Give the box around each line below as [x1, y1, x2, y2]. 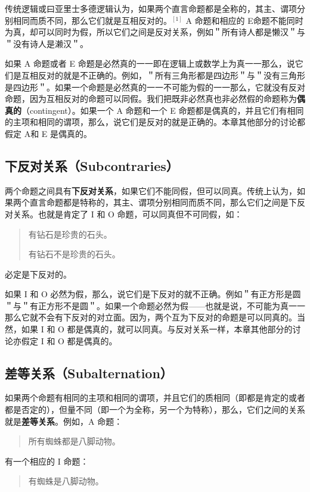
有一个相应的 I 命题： [5, 454, 89, 467]
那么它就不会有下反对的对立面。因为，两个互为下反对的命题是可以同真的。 [5, 311, 297, 323]
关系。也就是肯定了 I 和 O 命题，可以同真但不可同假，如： [13, 207, 243, 220]
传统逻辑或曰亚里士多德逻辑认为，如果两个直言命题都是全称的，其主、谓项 [5, 2, 297, 14]
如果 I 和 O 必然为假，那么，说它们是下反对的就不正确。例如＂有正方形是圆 [5, 288, 301, 300]
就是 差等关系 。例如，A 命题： [5, 415, 123, 427]
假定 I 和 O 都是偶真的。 [21, 334, 117, 347]
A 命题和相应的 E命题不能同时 [185, 14, 303, 26]
